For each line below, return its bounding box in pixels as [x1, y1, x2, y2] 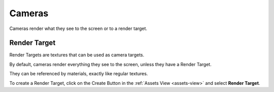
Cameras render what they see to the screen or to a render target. [9, 25, 147, 32]
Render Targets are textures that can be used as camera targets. [9, 52, 145, 58]
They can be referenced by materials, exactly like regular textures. [9, 71, 148, 77]
